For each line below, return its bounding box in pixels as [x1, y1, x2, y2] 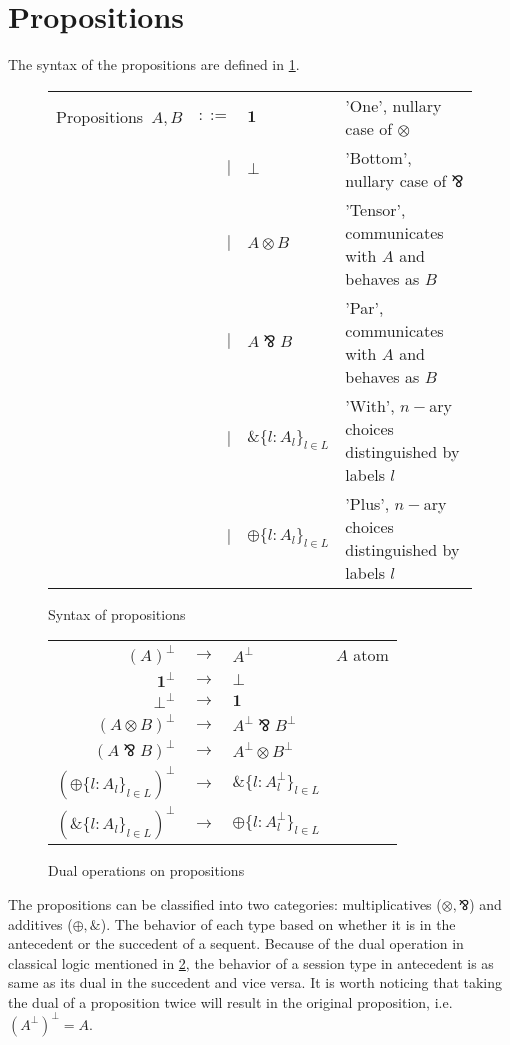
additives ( [8, 913, 73, 934]
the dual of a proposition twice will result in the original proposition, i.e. [8, 991, 453, 1012]
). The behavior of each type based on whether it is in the [100, 913, 456, 934]
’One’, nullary [345, 93, 442, 117]
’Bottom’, [345, 145, 412, 169]
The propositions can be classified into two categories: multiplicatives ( [8, 893, 442, 914]
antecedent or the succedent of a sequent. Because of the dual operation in [8, 933, 464, 954]
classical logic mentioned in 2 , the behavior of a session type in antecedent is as [8, 952, 494, 973]
